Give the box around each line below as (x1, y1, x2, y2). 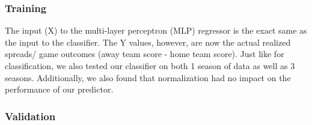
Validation (5, 108, 56, 123)
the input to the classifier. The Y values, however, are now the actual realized (5, 35, 291, 48)
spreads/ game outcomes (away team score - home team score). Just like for (5, 47, 284, 60)
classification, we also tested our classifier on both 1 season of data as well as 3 (5, 59, 295, 72)
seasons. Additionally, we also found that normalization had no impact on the (5, 71, 291, 84)
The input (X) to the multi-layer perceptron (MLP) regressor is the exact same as (5, 24, 307, 37)
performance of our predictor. (5, 83, 114, 96)
